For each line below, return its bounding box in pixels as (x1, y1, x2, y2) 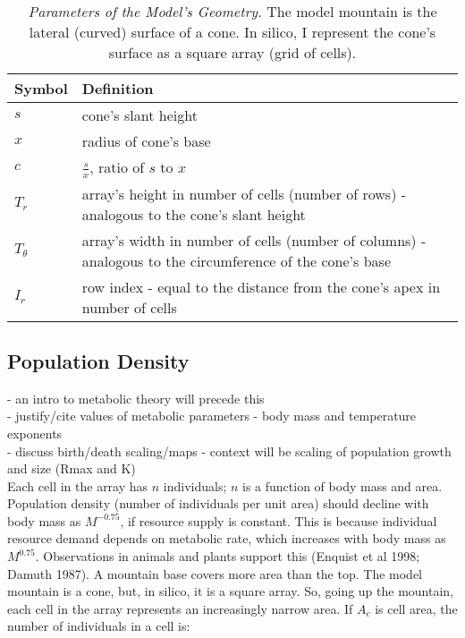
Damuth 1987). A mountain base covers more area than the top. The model (7, 564, 422, 583)
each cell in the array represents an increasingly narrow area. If (7, 599, 353, 617)
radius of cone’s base (81, 131, 211, 151)
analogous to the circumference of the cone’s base (81, 250, 391, 271)
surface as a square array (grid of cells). (108, 42, 357, 63)
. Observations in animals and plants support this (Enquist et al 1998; (35, 547, 420, 566)
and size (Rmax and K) (7, 459, 136, 478)
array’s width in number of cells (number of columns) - (81, 229, 427, 251)
